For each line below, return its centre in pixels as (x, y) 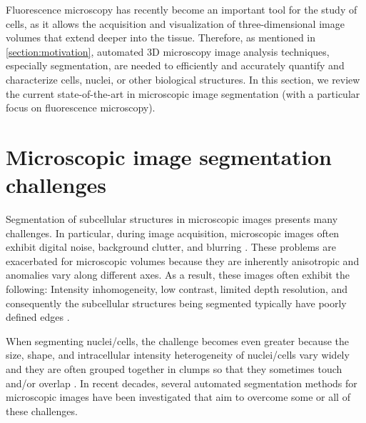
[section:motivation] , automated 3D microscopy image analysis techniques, (168, 51)
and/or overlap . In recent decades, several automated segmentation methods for (182, 383)
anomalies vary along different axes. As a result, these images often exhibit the (178, 275)
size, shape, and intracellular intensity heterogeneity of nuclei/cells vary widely (178, 355)
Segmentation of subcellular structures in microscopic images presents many (172, 219)
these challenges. (42, 410)
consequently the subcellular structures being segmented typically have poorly (176, 303)
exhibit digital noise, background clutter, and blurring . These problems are (171, 247)
